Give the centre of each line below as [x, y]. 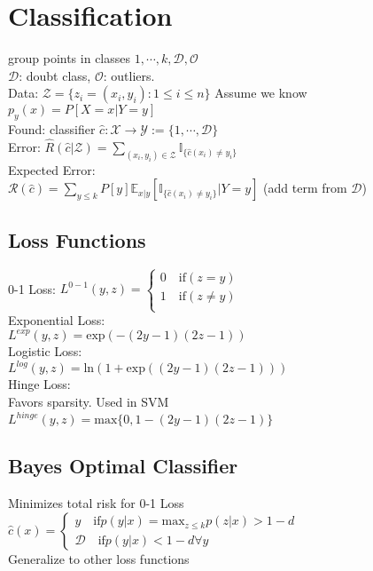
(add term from [305, 188]
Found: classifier [52, 129]
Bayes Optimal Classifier [123, 466]
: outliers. [129, 75]
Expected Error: [52, 169]
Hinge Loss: [39, 384]
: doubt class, [55, 75]
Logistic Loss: [45, 351]
